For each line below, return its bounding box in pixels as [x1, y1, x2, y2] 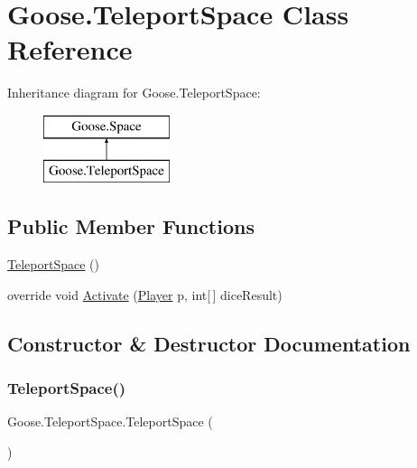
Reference [7, 31, 133, 68]
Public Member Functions [7, 212, 255, 240]
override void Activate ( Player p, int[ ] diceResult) [7, 285, 283, 304]
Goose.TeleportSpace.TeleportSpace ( [7, 412, 213, 431]
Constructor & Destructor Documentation [7, 329, 411, 357]
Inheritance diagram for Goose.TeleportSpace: [7, 83, 261, 102]
